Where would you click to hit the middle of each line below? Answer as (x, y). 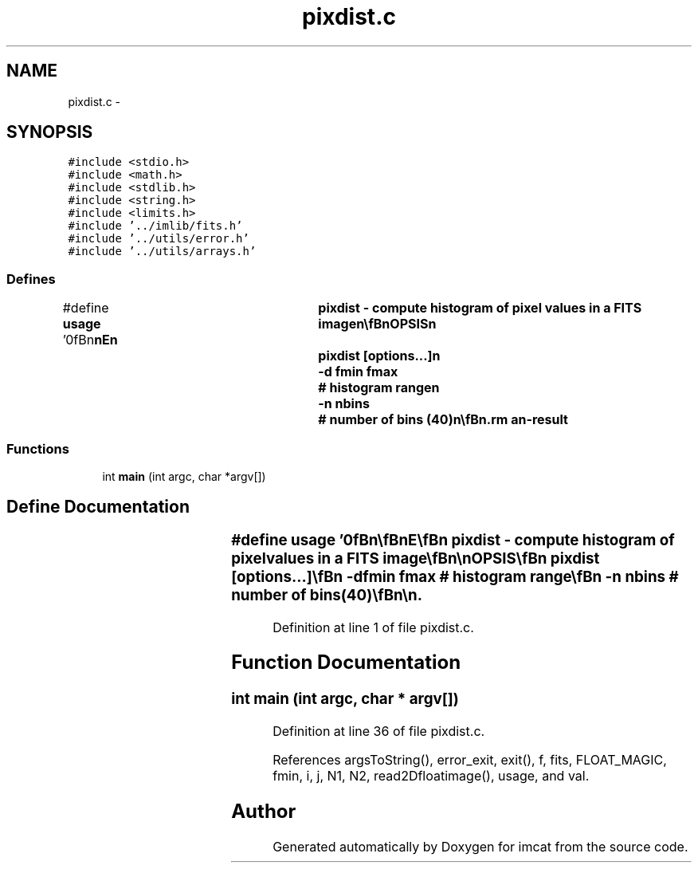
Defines (31, 279)
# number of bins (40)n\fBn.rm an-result (443, 420)
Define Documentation (98, 507)
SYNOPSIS (50, 132)
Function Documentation (346, 663)
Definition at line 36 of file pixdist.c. (379, 731)
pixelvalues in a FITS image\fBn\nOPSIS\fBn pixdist (416, 558)
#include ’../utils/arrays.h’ (162, 252)
